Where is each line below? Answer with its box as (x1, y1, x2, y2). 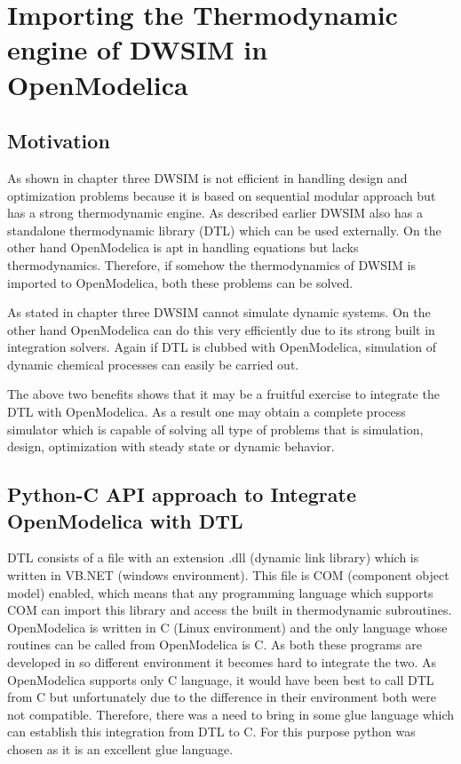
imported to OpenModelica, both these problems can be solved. (7, 273, 354, 291)
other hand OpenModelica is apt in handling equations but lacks (7, 238, 359, 257)
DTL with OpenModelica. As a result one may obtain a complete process (7, 402, 406, 421)
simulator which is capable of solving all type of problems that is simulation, (7, 419, 424, 438)
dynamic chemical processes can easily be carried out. (7, 354, 299, 373)
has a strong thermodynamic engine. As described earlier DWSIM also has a (7, 203, 423, 222)
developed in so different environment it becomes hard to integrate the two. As (7, 653, 436, 672)
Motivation (7, 127, 110, 155)
